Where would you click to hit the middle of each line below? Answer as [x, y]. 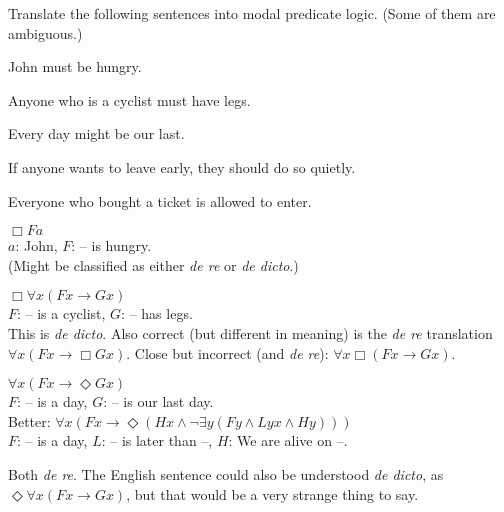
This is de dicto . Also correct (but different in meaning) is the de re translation [250, 332]
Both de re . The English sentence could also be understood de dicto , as [226, 473]
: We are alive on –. [288, 440]
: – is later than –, [157, 440]
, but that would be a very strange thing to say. [272, 493]
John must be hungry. [75, 66]
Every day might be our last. [96, 133]
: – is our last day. [158, 401]
